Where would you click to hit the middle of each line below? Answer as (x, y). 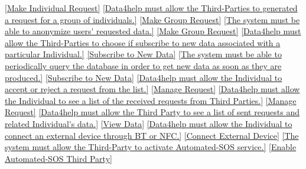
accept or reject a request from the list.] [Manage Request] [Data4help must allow (152, 89)
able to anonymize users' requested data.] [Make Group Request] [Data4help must (153, 31)
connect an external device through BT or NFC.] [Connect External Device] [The (152, 135)
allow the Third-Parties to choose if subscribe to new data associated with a (143, 42)
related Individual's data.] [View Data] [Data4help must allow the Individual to (149, 123)
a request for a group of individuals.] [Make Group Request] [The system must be (152, 19)
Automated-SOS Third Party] (58, 158)
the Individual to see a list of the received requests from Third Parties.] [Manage (151, 100)
